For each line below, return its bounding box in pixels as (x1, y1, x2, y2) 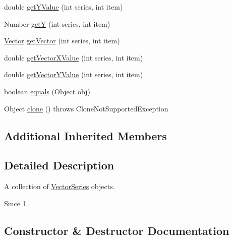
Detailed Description (4, 157, 114, 173)
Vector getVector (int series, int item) (4, 35, 120, 46)
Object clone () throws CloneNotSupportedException (4, 103, 168, 113)
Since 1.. (4, 198, 30, 208)
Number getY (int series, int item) (4, 18, 110, 29)
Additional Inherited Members (4, 128, 167, 143)
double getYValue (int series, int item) (4, 2, 123, 12)
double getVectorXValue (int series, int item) (4, 52, 143, 63)
